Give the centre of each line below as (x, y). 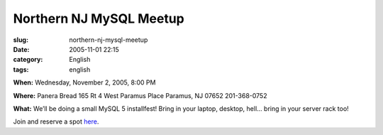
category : (28, 60)
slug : (21, 40)
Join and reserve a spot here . (56, 121)
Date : (21, 49)
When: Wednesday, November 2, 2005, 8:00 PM (84, 82)
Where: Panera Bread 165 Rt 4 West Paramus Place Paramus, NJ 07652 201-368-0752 (140, 95)
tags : (21, 69)
